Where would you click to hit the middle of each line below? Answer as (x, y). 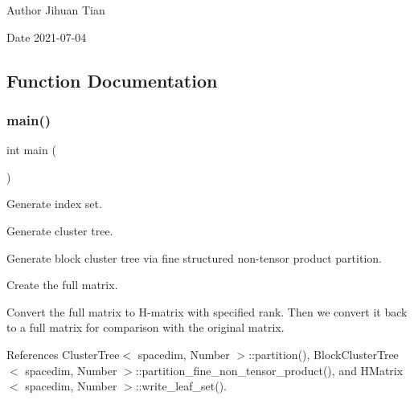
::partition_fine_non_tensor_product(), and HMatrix (269, 370)
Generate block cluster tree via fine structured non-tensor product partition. (194, 257)
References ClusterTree (63, 354)
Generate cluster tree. (60, 230)
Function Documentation (112, 80)
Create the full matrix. (62, 285)
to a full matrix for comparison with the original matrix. (146, 327)
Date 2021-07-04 (47, 37)
